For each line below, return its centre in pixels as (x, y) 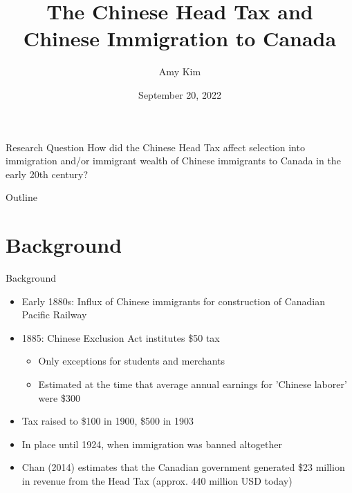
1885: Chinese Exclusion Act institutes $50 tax (121, 337)
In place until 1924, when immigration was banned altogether (152, 444)
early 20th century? (47, 174)
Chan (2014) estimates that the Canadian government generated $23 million (183, 467)
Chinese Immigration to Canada (180, 38)
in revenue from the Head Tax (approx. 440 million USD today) (157, 480)
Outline (21, 197)
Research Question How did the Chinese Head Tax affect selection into (155, 147)
